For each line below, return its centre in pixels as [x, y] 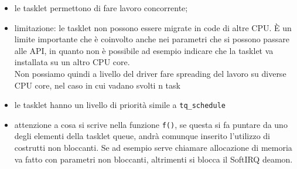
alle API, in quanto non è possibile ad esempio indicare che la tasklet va [144, 50]
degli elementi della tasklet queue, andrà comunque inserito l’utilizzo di [142, 136]
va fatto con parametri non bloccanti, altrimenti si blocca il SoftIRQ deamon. [153, 159]
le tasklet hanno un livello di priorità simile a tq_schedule [120, 105]
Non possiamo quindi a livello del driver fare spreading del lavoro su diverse [150, 73]
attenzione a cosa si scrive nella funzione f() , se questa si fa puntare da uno [151, 124]
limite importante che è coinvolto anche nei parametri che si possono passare [152, 39]
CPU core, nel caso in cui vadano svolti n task [97, 85]
